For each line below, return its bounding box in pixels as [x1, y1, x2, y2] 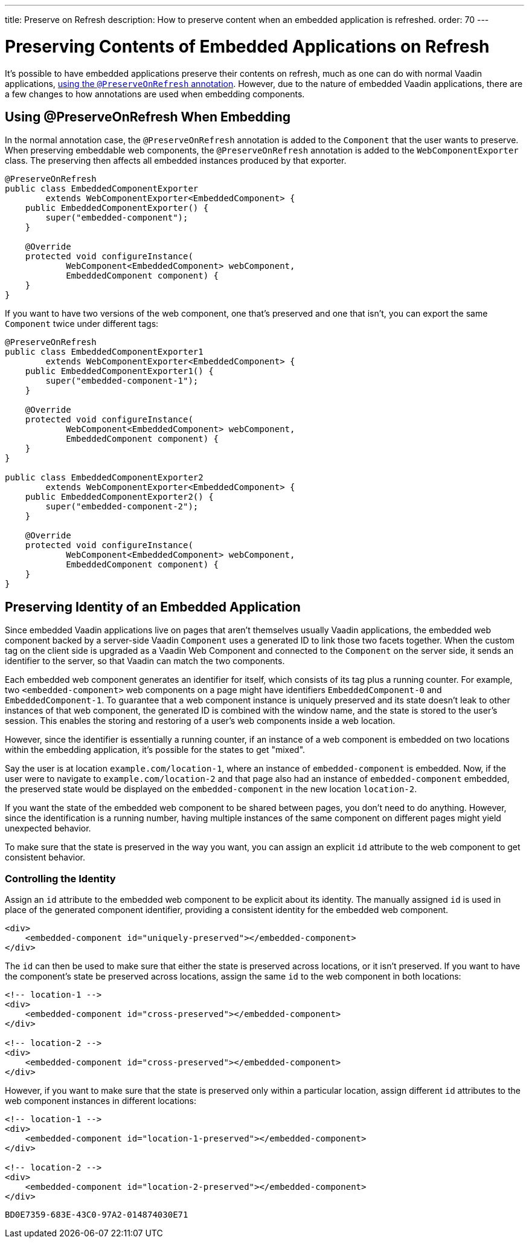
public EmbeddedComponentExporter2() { [25, 492, 214, 502]
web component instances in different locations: [5, 1095, 197, 1106]
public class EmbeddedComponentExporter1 [5, 347, 204, 357]
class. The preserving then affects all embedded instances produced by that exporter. [5, 155, 347, 166]
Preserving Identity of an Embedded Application [5, 599, 301, 615]
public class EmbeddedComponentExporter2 [5, 473, 204, 483]
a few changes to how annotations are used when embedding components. [5, 88, 305, 99]
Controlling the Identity [5, 872, 116, 885]
